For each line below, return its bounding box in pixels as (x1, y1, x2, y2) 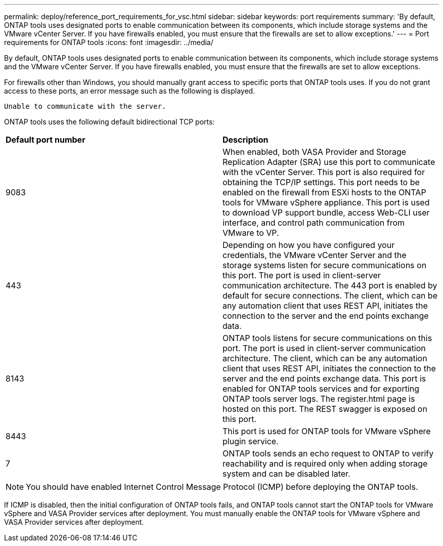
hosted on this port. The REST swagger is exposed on (223, 404, 427, 414)
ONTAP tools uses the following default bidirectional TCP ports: (4, 117, 215, 126)
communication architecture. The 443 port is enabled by (223, 280, 437, 290)
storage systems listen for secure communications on (223, 260, 427, 270)
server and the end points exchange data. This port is (223, 373, 426, 384)
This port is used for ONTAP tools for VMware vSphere (223, 426, 431, 436)
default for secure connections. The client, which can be (223, 290, 437, 301)
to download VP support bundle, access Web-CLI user (223, 207, 430, 218)
